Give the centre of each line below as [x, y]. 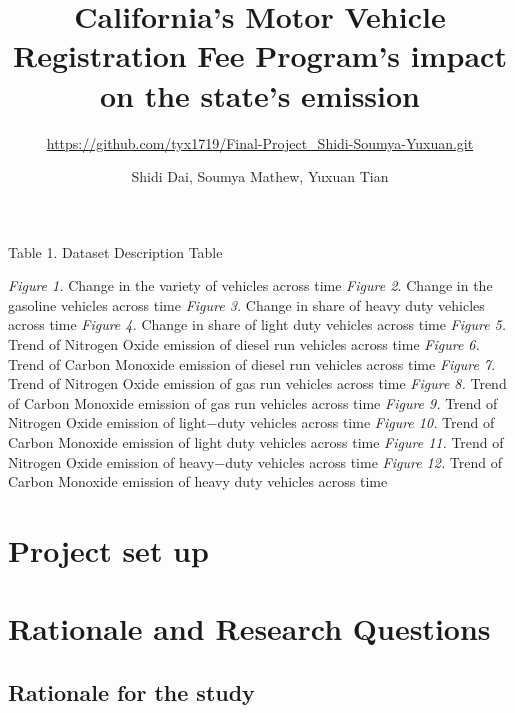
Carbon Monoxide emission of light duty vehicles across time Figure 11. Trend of [256, 442]
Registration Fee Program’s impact [260, 55]
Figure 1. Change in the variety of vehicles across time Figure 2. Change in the [250, 285]
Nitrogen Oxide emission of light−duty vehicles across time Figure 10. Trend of [251, 422]
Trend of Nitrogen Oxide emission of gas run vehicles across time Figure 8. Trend [257, 383]
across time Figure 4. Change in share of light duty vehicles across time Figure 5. [257, 324]
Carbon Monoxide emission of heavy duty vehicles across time [198, 481]
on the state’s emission [260, 94]
